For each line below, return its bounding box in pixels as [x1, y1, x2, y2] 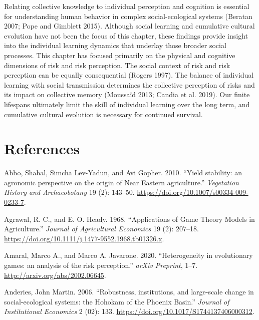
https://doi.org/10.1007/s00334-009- [137, 187, 248, 197]
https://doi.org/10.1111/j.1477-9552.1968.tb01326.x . [4, 233, 164, 243]
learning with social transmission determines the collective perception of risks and [4, 79, 255, 90]
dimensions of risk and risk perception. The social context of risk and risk [4, 60, 230, 70]
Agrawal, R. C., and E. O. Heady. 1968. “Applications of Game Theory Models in [4, 213, 255, 224]
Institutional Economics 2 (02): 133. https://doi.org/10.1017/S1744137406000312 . [4, 306, 254, 316]
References [4, 138, 80, 159]
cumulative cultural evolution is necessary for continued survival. [4, 109, 203, 119]
